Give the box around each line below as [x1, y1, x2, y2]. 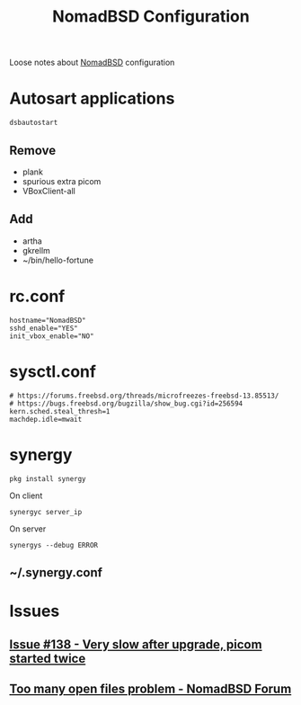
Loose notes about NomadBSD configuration [9, 57, 175, 68]
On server [9, 523, 47, 534]
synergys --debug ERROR [9, 540, 99, 549]
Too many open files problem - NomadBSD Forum [9, 681, 292, 696]
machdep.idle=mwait [9, 415, 83, 424]
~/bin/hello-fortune [22, 254, 94, 265]
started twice [9, 650, 86, 666]
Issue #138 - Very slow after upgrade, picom [9, 637, 262, 652]
